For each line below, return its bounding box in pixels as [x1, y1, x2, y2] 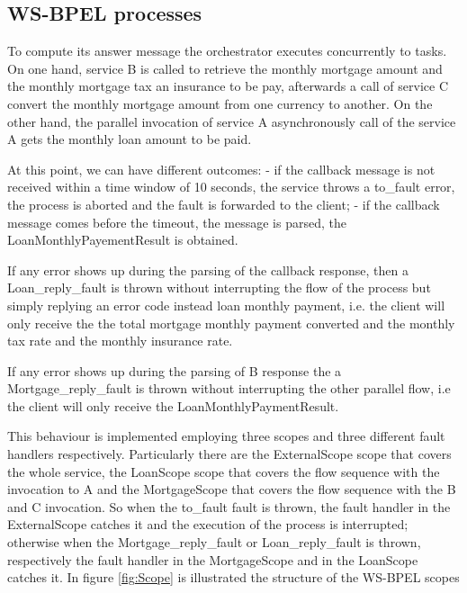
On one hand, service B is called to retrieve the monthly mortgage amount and [7, 58, 443, 77]
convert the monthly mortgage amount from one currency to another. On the [7, 94, 433, 112]
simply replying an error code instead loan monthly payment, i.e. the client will [7, 295, 445, 314]
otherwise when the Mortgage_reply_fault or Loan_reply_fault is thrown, [7, 533, 421, 552]
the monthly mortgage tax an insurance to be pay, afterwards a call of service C [7, 76, 449, 95]
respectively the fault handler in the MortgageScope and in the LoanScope [7, 550, 418, 569]
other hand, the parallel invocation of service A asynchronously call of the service [7, 112, 456, 130]
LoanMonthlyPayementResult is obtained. [7, 230, 238, 249]
